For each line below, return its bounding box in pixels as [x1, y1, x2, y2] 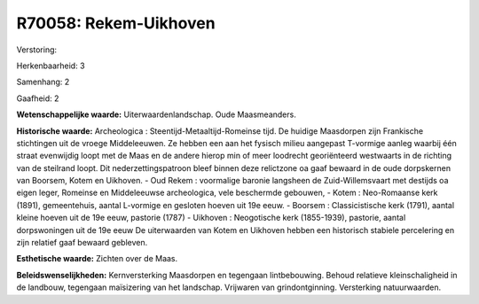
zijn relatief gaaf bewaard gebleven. [16, 238, 148, 248]
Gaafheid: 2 [16, 93, 59, 104]
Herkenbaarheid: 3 [16, 60, 85, 71]
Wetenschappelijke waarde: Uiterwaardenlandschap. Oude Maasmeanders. [16, 109, 296, 120]
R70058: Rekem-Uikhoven [16, 13, 216, 33]
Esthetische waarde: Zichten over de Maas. [16, 253, 178, 264]
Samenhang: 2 [16, 76, 70, 88]
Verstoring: [16, 44, 58, 55]
